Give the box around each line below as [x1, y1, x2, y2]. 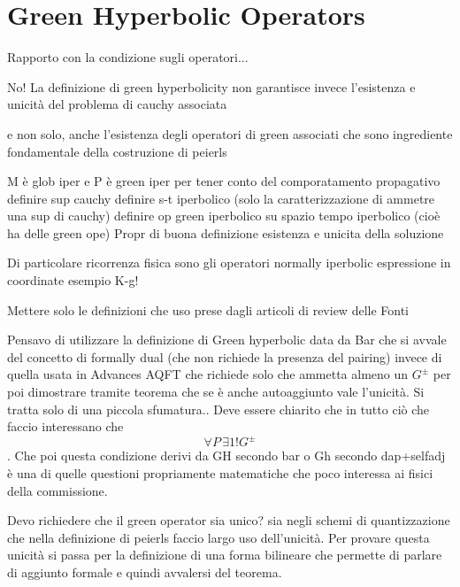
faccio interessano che [7, 417, 124, 436]
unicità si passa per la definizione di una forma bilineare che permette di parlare [7, 545, 442, 564]
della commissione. [7, 481, 108, 499]
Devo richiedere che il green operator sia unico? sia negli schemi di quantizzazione [7, 511, 450, 529]
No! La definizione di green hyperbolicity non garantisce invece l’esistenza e [7, 77, 416, 96]
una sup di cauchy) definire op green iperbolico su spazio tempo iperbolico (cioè [7, 206, 441, 225]
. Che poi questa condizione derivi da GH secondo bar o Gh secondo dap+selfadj [7, 446, 446, 465]
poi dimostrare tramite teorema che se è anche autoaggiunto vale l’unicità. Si [7, 382, 425, 401]
